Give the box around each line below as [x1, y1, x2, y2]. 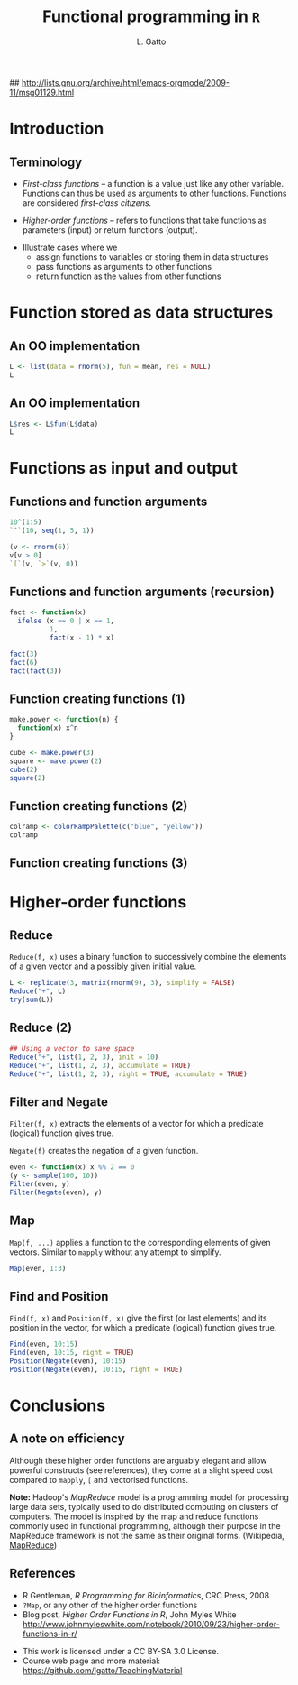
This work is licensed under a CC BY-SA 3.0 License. [22, 1645, 219, 1656]
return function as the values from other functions [35, 271, 221, 281]
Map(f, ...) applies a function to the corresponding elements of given [9, 1237, 271, 1248]
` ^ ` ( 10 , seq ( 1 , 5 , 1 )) [9, 526, 95, 536]
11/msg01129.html [9, 87, 75, 97]
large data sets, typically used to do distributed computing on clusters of [9, 1501, 279, 1512]
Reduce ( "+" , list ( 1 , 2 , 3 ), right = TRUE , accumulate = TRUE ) [9, 1069, 248, 1079]
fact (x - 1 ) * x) [49, 633, 115, 642]
